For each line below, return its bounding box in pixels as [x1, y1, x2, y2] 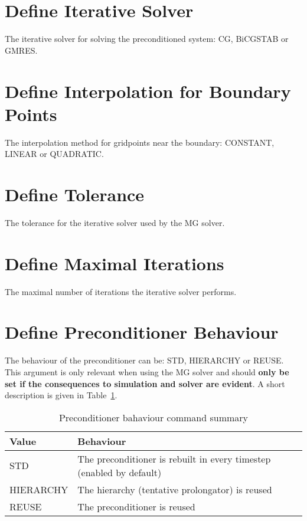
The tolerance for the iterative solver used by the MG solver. [5, 216, 225, 228]
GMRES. [5, 44, 38, 56]
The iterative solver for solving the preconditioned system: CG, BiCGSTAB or [5, 32, 289, 45]
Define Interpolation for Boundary [5, 78, 291, 103]
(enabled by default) [77, 465, 162, 479]
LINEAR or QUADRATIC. [5, 148, 104, 160]
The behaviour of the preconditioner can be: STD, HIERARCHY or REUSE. [5, 354, 284, 366]
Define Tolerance [5, 182, 145, 206]
